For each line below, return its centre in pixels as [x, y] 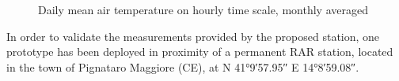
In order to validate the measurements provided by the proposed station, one [193, 36]
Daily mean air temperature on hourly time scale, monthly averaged [203, 9]
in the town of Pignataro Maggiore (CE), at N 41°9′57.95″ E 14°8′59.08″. [183, 66]
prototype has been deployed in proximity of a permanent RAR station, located [200, 52]
